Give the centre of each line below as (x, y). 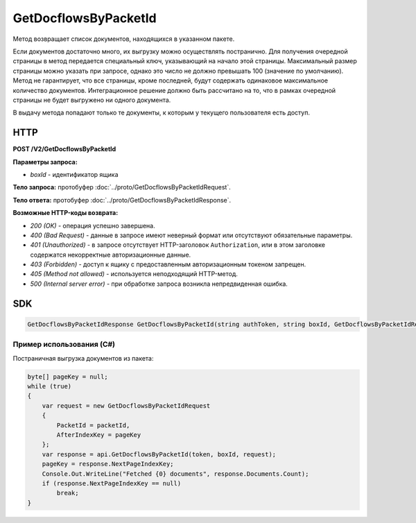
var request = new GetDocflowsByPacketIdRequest (126, 405)
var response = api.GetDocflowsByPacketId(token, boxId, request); (159, 454)
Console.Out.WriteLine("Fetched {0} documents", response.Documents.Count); (175, 474)
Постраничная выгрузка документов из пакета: (83, 358)
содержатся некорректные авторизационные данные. (111, 255)
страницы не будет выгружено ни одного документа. (92, 100)
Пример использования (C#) (64, 345)
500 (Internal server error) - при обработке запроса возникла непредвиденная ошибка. (159, 284)
